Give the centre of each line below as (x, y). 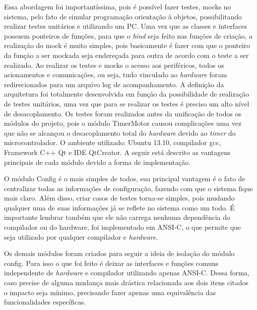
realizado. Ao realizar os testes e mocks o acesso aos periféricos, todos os (114, 65)
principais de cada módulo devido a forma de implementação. (97, 162)
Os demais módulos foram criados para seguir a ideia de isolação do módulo (119, 253)
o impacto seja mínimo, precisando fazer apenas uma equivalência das (110, 292)
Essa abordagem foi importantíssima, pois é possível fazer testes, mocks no (118, 6)
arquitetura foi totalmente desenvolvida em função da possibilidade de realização (127, 94)
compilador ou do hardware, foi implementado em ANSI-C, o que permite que (123, 227)
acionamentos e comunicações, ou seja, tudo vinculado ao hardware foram (116, 75)
